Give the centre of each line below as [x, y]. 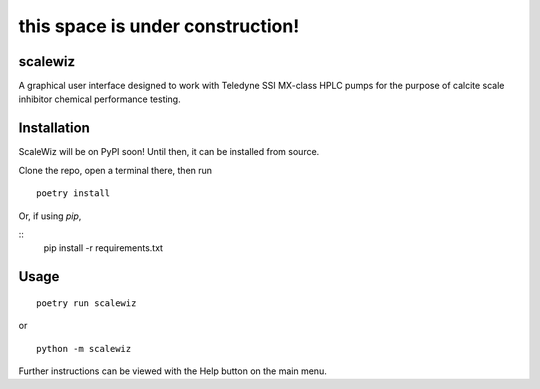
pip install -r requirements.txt [103, 248]
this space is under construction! [159, 26]
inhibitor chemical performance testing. [99, 99]
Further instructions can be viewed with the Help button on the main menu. [172, 371]
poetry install [73, 193]
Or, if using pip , [50, 216]
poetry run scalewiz [86, 303]
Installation [54, 128]
